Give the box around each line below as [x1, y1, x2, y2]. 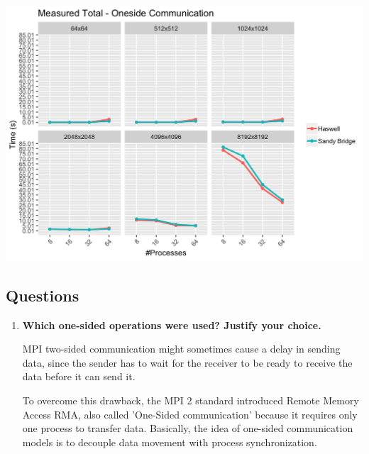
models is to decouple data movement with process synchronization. [22, 434, 317, 449]
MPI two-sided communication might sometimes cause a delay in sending [22, 341, 341, 356]
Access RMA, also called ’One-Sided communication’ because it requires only [22, 406, 358, 421]
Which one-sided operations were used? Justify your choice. [22, 317, 321, 332]
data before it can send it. [22, 369, 136, 384]
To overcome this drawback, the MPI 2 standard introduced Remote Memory [22, 392, 359, 407]
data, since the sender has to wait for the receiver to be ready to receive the [22, 355, 353, 370]
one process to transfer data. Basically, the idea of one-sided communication [22, 421, 353, 436]
